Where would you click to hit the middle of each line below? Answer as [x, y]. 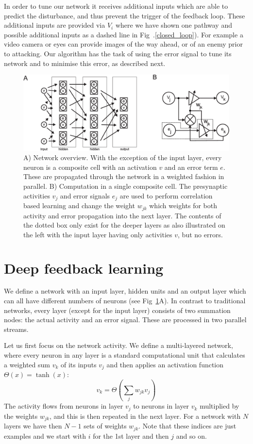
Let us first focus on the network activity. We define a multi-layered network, [118, 345]
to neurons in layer [161, 406]
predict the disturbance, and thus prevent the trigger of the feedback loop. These [125, 15]
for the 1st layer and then [131, 436]
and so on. [191, 436]
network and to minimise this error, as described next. [85, 63]
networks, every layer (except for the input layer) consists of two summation [117, 310]
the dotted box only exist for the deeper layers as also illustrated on [124, 225]
